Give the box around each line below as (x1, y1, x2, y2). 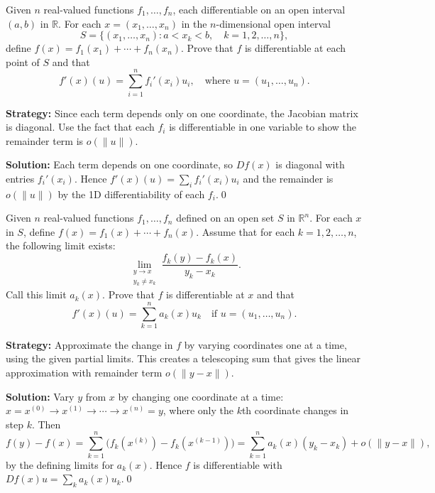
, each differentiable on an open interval (172, 2, 346, 16)
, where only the (163, 403, 233, 418)
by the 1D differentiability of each (57, 186, 205, 201)
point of (6, 54, 40, 69)
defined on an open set (176, 210, 275, 225)
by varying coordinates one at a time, (184, 337, 347, 352)
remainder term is (6, 133, 84, 148)
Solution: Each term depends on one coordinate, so (6, 157, 233, 172)
